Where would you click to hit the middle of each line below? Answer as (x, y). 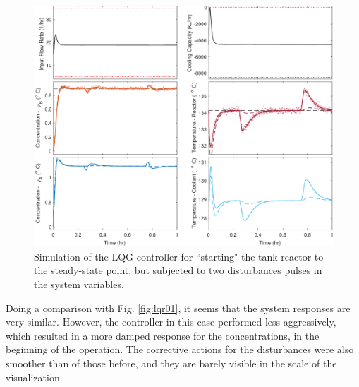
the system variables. (79, 284)
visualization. (34, 377)
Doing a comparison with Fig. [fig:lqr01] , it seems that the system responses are (178, 308)
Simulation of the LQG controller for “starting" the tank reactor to (179, 256)
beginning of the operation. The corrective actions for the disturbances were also (180, 349)
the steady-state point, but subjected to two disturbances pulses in (178, 270)
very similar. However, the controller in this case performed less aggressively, (171, 322)
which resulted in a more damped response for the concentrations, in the (163, 335)
